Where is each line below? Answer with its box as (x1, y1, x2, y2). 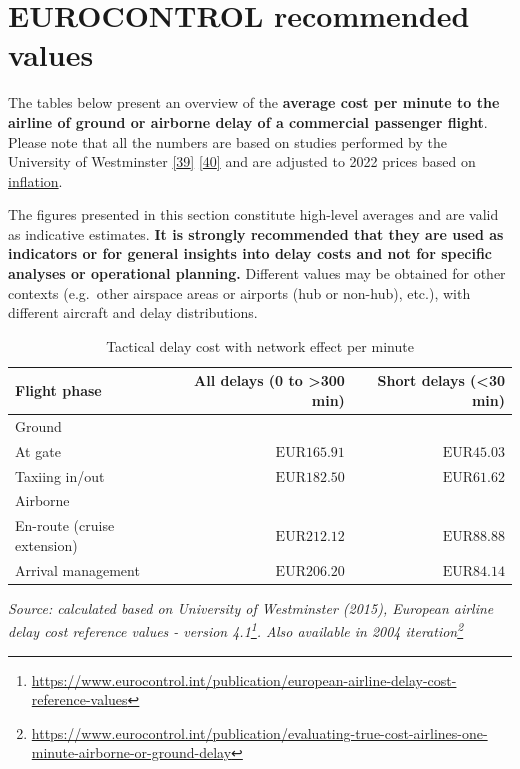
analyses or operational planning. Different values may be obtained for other (8, 263, 506, 284)
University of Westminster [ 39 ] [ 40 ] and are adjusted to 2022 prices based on (8, 151, 476, 172)
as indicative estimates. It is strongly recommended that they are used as (8, 223, 504, 244)
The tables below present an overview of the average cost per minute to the (8, 92, 500, 113)
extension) (15, 534, 78, 555)
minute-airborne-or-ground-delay (31, 742, 232, 763)
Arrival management (15, 559, 140, 580)
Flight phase (15, 380, 102, 401)
